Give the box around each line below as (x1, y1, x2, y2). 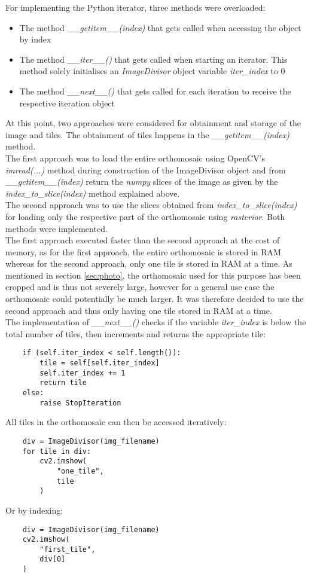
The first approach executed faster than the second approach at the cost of (5, 234, 280, 246)
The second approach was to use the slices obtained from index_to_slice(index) (5, 199, 297, 211)
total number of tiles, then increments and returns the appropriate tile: (5, 327, 266, 340)
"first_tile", (39, 545, 96, 554)
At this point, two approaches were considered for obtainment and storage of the (5, 117, 301, 129)
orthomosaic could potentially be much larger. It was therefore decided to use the (5, 292, 304, 305)
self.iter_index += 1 (39, 368, 126, 377)
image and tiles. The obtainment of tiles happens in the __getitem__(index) (5, 128, 289, 141)
